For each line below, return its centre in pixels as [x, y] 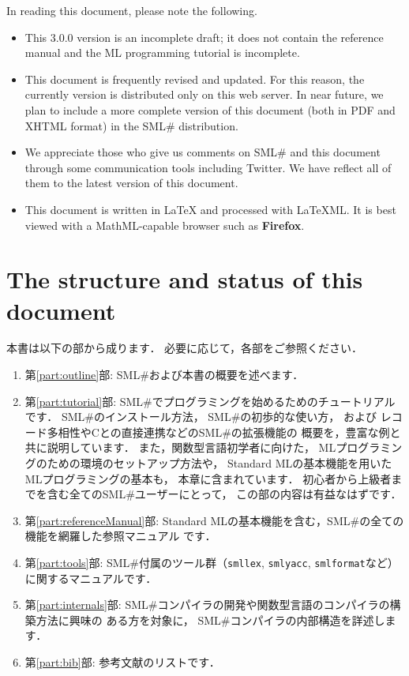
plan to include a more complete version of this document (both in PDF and [210, 109]
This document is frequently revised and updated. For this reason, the [195, 79]
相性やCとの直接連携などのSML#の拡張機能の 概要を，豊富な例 [224, 432]
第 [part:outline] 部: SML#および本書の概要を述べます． [164, 375]
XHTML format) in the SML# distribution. [131, 125]
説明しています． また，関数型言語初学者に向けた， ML [191, 447]
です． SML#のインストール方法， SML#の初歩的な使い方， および [201, 417]
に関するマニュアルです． [91, 578]
